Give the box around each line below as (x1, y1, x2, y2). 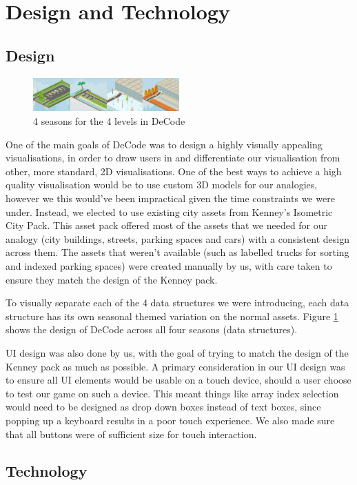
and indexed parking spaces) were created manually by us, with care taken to (6, 258, 332, 273)
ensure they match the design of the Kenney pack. (6, 272, 218, 286)
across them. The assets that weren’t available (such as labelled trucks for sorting (6, 245, 349, 259)
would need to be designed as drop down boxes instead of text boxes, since (6, 399, 321, 414)
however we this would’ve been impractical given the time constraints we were (6, 191, 335, 205)
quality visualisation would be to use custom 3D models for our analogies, (6, 177, 318, 192)
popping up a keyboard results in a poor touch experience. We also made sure (6, 413, 335, 427)
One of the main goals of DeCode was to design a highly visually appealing (6, 137, 323, 151)
